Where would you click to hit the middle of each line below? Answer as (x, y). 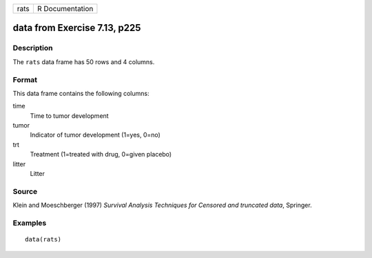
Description (33, 48)
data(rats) (43, 239)
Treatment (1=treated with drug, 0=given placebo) (101, 155)
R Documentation (65, 9)
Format (25, 79)
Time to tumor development (70, 116)
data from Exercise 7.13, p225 (77, 28)
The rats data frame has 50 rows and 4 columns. (84, 61)
